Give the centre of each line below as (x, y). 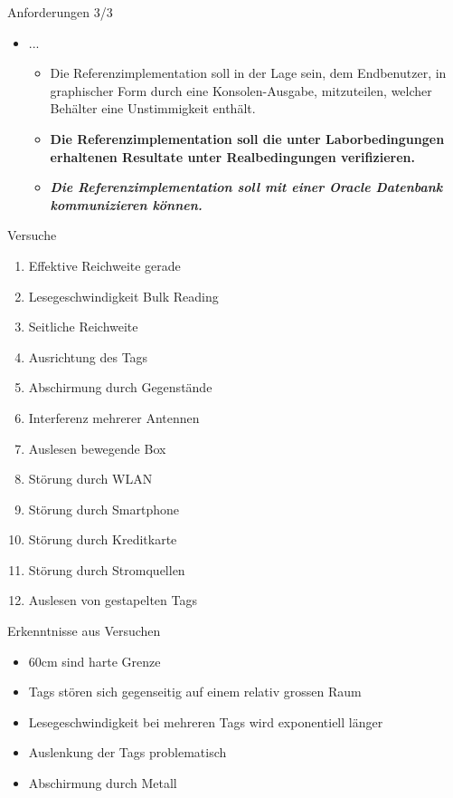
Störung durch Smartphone (104, 509)
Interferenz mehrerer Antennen (114, 417)
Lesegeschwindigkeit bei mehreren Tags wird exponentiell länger (206, 721)
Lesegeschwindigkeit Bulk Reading (123, 296)
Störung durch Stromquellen (107, 569)
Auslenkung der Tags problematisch (127, 752)
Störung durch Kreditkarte (103, 539)
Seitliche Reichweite (83, 327)
